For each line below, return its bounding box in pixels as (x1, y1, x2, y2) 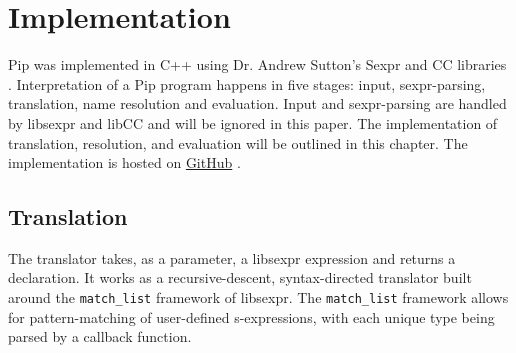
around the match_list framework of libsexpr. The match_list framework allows (8, 287, 509, 308)
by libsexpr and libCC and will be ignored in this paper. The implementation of (8, 112, 498, 133)
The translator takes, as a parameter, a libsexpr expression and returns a (8, 247, 456, 268)
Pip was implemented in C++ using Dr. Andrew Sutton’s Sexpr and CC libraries (8, 54, 507, 75)
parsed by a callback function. (8, 326, 192, 347)
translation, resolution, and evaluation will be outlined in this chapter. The (8, 132, 468, 153)
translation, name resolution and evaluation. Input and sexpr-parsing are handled (8, 93, 507, 114)
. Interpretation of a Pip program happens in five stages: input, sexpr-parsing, (8, 73, 486, 94)
